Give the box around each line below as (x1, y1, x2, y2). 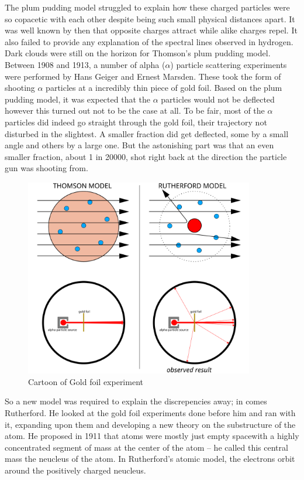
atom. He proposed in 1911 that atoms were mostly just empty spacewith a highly (5, 430, 299, 442)
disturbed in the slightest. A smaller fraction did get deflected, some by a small (5, 127, 289, 139)
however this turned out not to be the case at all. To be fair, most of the (5, 104, 265, 117)
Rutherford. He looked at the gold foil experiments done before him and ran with (5, 406, 296, 418)
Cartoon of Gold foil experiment (28, 375, 143, 387)
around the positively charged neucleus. (5, 464, 146, 476)
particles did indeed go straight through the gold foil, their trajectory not (5, 115, 267, 128)
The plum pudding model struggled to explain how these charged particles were (5, 1, 290, 13)
